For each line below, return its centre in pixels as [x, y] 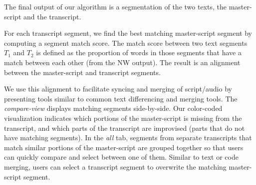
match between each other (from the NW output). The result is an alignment [122, 62]
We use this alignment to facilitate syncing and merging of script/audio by [118, 89]
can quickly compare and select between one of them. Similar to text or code [121, 157]
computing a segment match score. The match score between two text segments [126, 43]
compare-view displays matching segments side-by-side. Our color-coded [113, 108]
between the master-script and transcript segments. [82, 72]
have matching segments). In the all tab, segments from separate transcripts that [128, 138]
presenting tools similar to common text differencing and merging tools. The [121, 98]
